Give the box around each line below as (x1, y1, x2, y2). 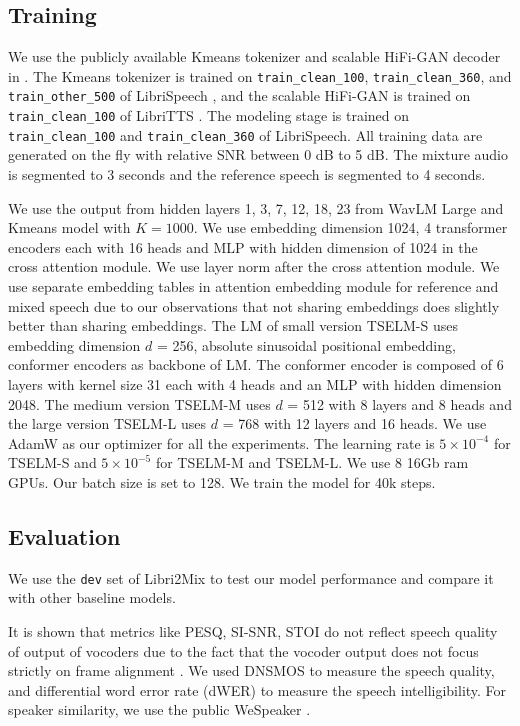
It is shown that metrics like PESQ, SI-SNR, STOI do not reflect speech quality (8, 620, 498, 641)
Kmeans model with (8, 217, 131, 238)
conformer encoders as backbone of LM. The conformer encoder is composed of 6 (8, 354, 504, 375)
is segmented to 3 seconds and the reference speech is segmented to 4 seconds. (8, 164, 486, 185)
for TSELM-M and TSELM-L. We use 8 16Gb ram (155, 452, 469, 473)
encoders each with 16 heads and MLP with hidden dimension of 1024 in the (8, 236, 478, 257)
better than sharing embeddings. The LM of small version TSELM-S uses (8, 315, 458, 336)
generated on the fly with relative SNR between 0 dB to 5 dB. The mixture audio (8, 144, 509, 165)
